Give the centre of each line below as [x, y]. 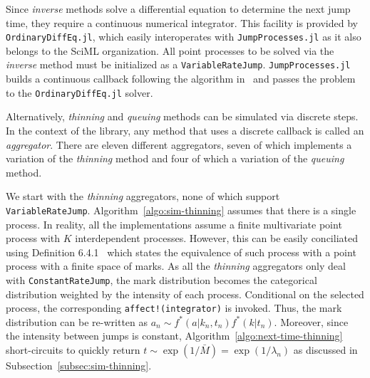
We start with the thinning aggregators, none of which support [143, 196]
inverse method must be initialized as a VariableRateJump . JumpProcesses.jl [178, 64]
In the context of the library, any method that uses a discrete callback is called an [185, 130]
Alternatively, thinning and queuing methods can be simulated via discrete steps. [182, 116]
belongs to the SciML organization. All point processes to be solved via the [170, 50]
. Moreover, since [311, 321]
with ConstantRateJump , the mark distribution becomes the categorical [161, 279]
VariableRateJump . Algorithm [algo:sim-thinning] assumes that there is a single [181, 210]
